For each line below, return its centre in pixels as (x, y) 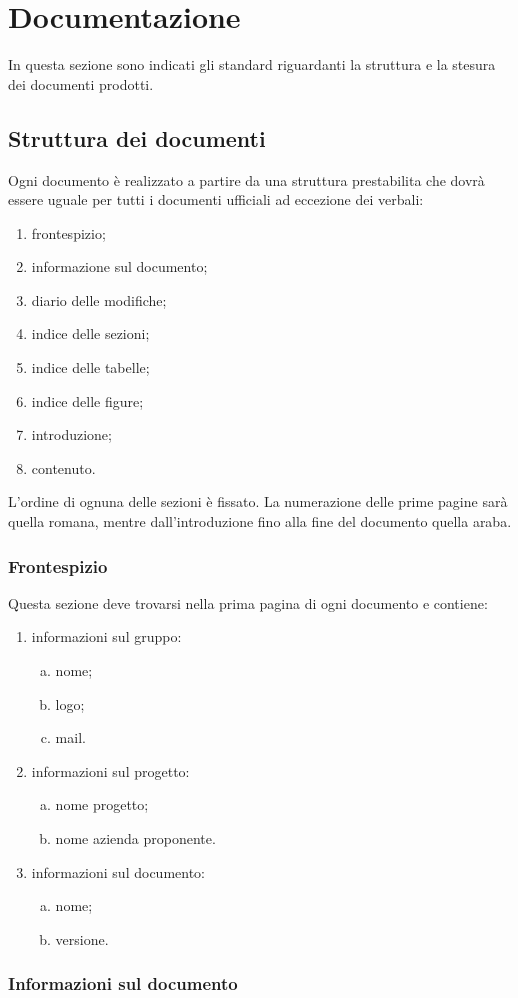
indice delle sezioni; (90, 333)
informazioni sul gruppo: (106, 636)
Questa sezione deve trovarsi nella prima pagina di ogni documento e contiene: (248, 602)
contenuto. (63, 467)
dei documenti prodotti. (81, 83)
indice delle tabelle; (90, 367)
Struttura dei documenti (137, 137)
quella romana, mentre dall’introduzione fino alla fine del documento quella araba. (260, 521)
